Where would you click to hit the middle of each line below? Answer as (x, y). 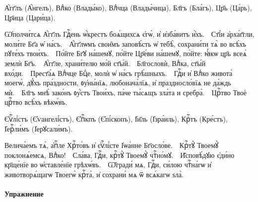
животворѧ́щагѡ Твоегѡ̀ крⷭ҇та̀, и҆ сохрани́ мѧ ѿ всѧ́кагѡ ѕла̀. (94, 174)
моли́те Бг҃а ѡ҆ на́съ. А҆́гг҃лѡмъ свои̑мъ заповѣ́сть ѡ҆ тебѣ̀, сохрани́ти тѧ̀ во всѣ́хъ (125, 43)
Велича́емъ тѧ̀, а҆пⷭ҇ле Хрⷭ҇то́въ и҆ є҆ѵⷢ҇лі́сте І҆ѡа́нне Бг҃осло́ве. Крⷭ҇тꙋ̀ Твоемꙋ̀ (112, 145)
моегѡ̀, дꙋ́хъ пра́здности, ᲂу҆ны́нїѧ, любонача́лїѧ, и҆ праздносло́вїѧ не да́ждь (118, 83)
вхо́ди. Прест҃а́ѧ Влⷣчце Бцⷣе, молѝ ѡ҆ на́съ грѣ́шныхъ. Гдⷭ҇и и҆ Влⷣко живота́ (119, 73)
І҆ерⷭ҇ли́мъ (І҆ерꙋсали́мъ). (39, 128)
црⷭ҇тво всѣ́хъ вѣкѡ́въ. (36, 102)
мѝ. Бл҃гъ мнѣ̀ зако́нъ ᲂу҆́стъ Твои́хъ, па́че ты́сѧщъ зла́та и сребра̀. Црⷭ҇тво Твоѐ (126, 92)
